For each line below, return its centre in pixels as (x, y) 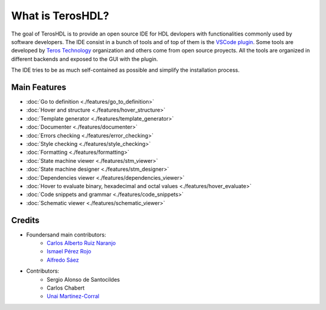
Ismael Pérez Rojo (69, 251)
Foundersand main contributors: (66, 235)
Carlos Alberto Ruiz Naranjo (81, 243)
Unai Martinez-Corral (73, 296)
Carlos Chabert (66, 288)
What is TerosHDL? (60, 16)
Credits (25, 220)
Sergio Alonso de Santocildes (83, 279)
